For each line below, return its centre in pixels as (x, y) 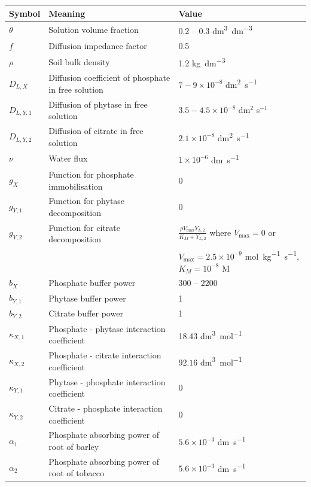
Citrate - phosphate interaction (106, 408)
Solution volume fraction (94, 30)
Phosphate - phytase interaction (107, 328)
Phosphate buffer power (92, 283)
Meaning (67, 13)
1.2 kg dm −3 (202, 62)
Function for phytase (87, 201)
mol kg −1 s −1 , (272, 255)
